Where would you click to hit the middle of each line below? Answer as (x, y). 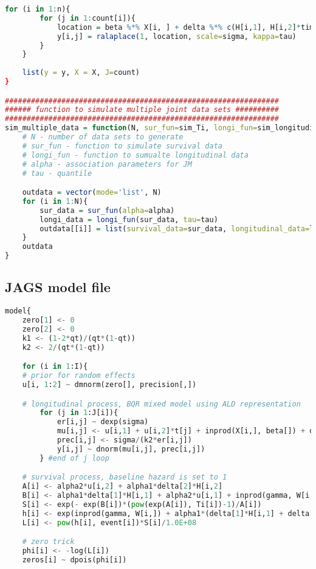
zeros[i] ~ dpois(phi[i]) (74, 560)
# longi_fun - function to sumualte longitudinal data (135, 155)
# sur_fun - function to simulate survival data (122, 146)
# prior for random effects (79, 376)
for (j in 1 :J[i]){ (79, 413)
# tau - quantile (57, 173)
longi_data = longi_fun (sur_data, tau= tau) (129, 219)
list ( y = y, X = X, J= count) (81, 73)
